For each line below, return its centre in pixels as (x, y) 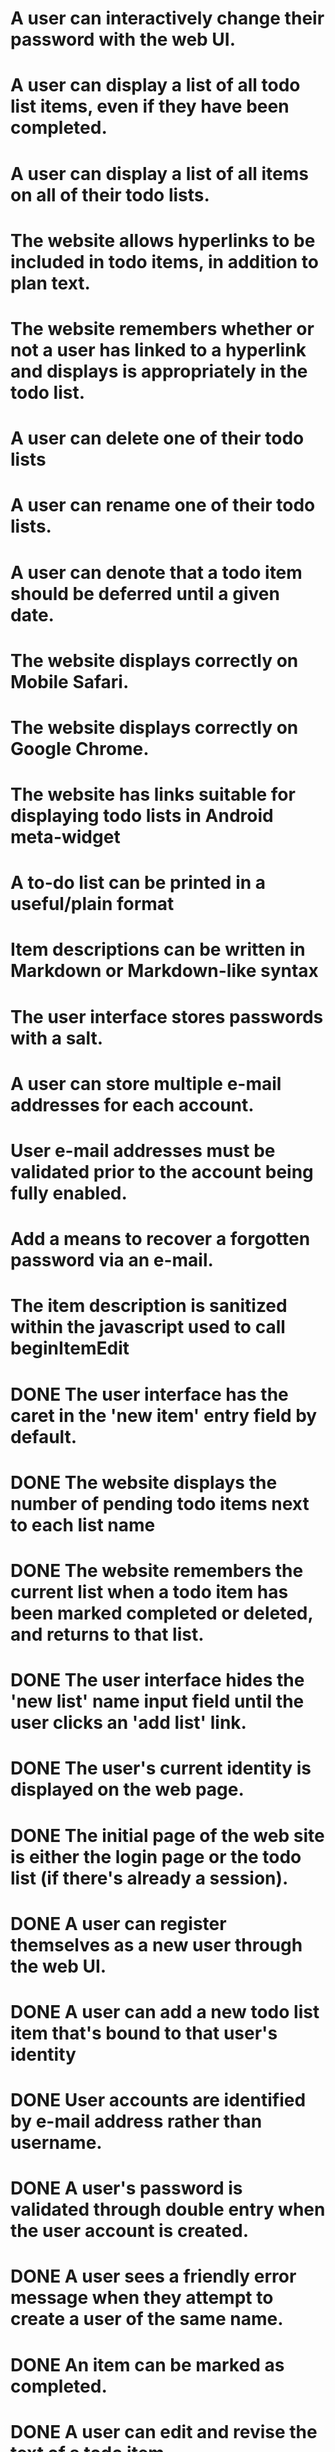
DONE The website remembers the (157, 1570)
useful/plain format (92, 904)
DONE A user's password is (126, 2188)
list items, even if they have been (150, 106)
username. (56, 2143)
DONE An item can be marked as (147, 2364)
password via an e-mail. (112, 1260)
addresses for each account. (132, 1104)
